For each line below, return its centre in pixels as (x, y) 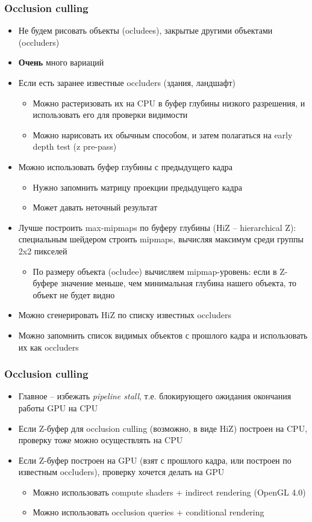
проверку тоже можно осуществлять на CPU (101, 440)
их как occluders (48, 347)
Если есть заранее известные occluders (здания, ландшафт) (127, 82)
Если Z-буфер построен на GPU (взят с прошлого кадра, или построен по (155, 460)
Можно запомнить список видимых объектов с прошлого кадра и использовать (163, 335)
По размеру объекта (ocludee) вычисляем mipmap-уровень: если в (155, 271)
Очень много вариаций (61, 62)
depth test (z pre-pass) (75, 146)
